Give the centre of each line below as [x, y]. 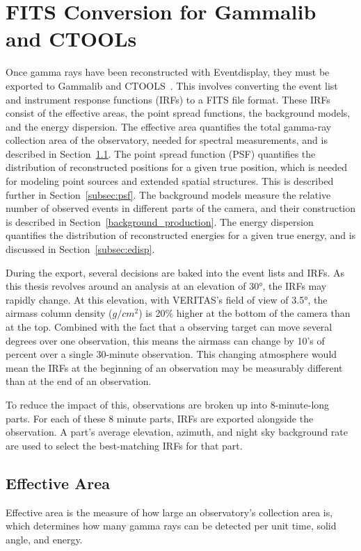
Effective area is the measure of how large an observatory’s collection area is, [169, 512]
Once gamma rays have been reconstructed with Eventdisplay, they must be [168, 72]
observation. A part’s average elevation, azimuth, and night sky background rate [177, 432]
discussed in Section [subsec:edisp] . [80, 249]
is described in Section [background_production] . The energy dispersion [160, 221]
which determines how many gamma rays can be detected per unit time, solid [171, 526]
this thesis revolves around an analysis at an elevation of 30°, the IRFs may [166, 286]
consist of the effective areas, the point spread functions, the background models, [178, 113]
